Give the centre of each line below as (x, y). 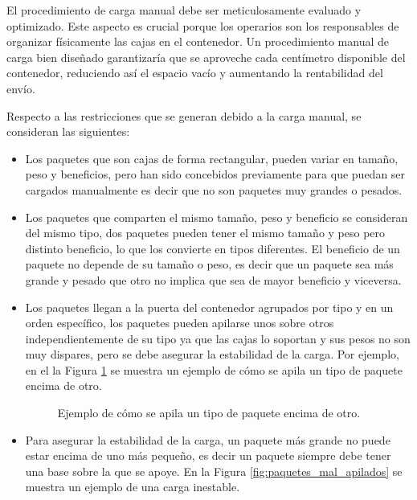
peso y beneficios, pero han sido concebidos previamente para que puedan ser (215, 174)
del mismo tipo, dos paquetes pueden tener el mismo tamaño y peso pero (205, 233)
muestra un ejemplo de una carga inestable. (133, 487)
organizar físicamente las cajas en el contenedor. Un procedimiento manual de (198, 41)
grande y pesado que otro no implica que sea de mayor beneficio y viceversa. (213, 279)
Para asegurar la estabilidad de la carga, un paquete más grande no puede (208, 439)
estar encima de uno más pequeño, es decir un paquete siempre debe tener (208, 455)
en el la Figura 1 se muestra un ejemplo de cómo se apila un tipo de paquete (214, 369)
